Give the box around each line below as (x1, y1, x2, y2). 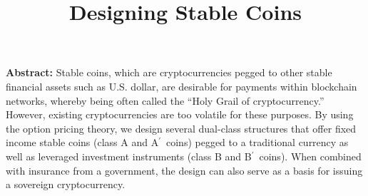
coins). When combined (259, 148, 362, 163)
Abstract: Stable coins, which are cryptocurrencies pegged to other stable (6, 65, 332, 80)
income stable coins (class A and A (6, 135, 159, 150)
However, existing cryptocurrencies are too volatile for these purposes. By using (6, 107, 354, 122)
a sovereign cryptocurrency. (6, 177, 126, 192)
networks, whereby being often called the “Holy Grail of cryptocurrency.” (6, 93, 324, 108)
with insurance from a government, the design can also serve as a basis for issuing (6, 163, 363, 177)
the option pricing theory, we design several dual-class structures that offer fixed (6, 120, 357, 135)
